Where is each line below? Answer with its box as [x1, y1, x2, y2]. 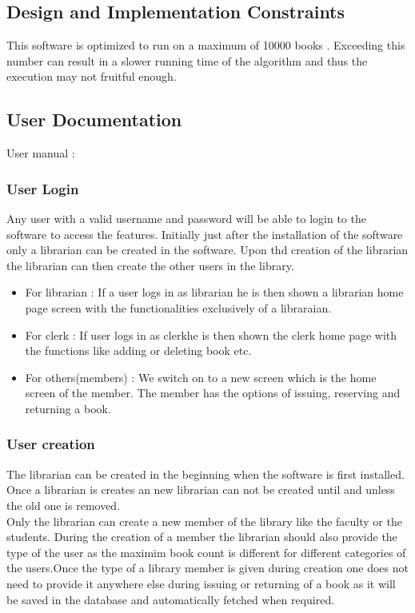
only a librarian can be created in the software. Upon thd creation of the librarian [6, 241, 409, 258]
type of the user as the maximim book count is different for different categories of [6, 543, 406, 560]
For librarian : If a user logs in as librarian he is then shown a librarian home [25, 284, 404, 301]
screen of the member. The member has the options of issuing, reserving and [25, 384, 401, 401]
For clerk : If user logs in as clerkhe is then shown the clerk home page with [25, 326, 397, 343]
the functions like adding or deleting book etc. [25, 342, 252, 359]
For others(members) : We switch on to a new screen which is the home [25, 368, 377, 385]
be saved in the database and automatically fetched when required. [6, 591, 335, 607]
